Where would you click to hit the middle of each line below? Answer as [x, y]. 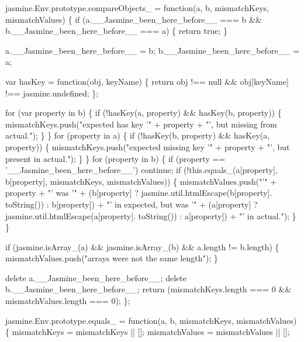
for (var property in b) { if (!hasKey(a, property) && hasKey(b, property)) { [144, 113]
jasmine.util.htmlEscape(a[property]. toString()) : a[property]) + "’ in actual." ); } [151, 215]
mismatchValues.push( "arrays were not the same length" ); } [112, 258]
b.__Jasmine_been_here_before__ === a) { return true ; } [117, 31]
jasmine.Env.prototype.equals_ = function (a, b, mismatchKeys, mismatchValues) [151, 320]
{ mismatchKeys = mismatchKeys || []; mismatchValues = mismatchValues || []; [148, 332]
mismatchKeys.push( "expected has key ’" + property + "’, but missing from [141, 124]
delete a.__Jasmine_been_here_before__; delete [96, 277]
